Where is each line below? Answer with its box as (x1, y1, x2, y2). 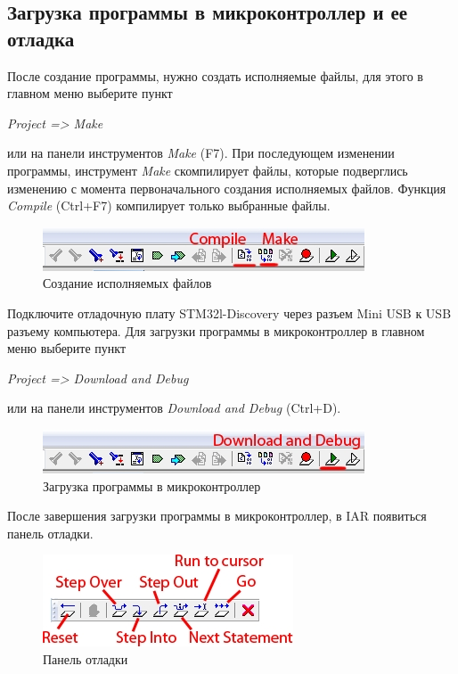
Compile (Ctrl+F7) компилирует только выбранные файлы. (7, 196, 331, 215)
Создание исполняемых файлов (43, 274, 212, 292)
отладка (7, 24, 75, 52)
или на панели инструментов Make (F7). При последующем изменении (7, 144, 395, 162)
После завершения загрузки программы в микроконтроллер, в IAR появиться (7, 506, 427, 525)
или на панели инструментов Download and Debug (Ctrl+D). (7, 399, 341, 417)
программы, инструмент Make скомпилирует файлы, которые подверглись (7, 160, 408, 179)
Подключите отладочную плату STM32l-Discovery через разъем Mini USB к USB (7, 303, 452, 322)
